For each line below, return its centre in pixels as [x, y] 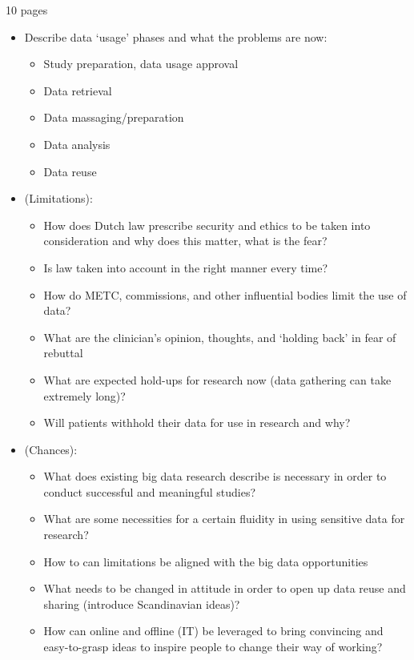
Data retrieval [78, 90]
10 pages [27, 10]
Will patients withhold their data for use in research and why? [197, 423]
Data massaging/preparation [114, 117]
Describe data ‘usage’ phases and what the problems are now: [176, 36]
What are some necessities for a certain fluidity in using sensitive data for [224, 519]
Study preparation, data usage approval [141, 64]
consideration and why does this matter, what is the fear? [185, 241]
